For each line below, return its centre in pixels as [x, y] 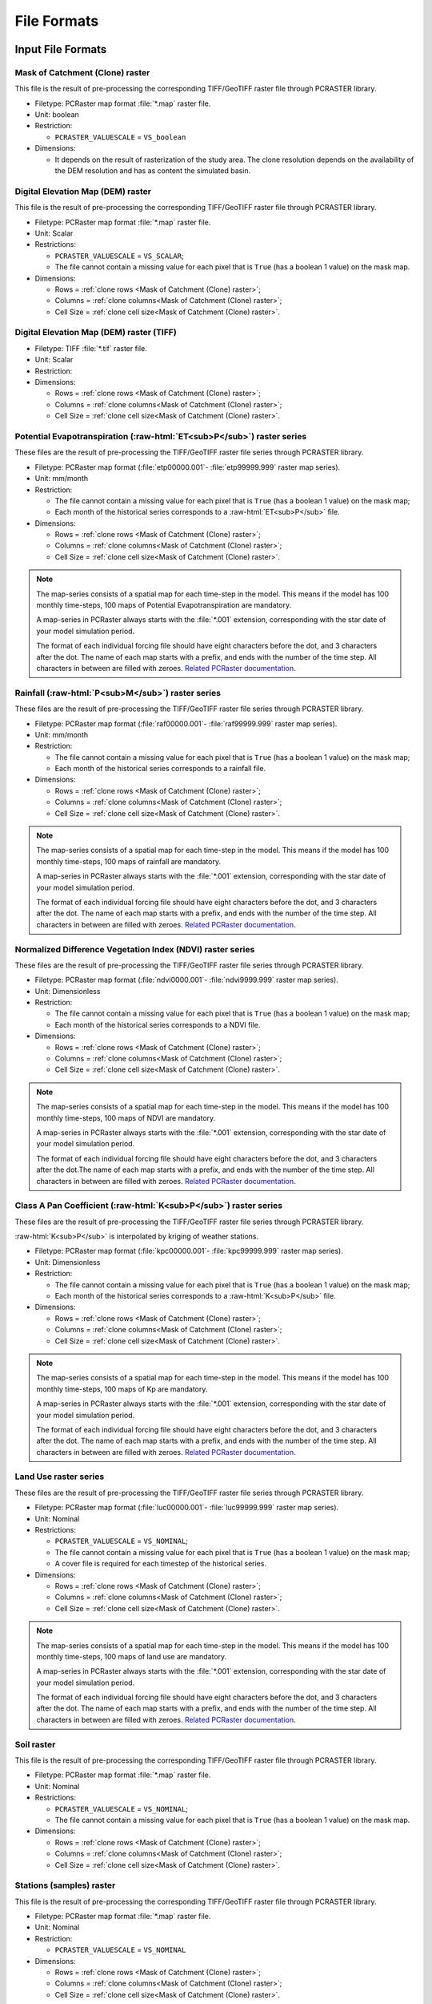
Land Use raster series [60, 1477]
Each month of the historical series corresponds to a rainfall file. [160, 769]
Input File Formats [61, 49]
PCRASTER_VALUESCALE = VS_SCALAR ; [119, 256]
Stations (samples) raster [65, 1885]
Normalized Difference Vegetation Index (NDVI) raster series [135, 949]
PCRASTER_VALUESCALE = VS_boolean [120, 137]
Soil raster [35, 1744]
